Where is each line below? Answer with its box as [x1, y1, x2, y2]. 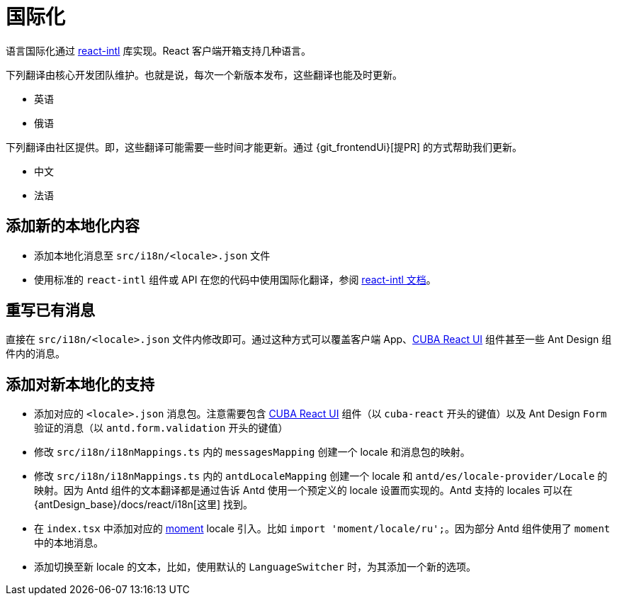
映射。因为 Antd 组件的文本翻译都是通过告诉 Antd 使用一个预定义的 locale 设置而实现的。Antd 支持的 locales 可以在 [34, 484, 573, 497]
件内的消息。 [6, 347, 65, 360]
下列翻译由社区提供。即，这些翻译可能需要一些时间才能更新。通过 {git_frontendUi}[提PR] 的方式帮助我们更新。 [6, 140, 523, 153]
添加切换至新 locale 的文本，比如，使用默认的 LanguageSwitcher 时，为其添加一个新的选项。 [34, 561, 476, 573]
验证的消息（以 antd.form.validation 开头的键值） [34, 422, 288, 434]
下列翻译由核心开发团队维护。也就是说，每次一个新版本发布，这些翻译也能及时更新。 [6, 68, 402, 81]
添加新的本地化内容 [6, 217, 140, 235]
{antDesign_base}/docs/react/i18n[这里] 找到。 [34, 498, 253, 511]
